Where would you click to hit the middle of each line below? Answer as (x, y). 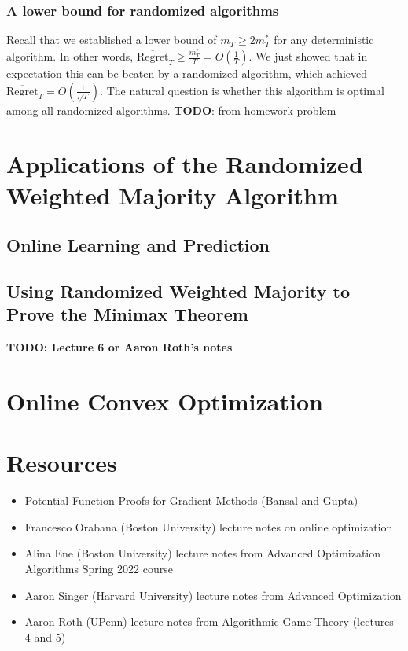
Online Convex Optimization (165, 401)
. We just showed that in (308, 56)
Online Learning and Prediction (138, 245)
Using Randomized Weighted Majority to (178, 291)
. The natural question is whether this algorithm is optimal (242, 90)
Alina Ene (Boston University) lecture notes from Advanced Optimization (203, 553)
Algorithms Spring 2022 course (99, 569)
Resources (62, 463)
